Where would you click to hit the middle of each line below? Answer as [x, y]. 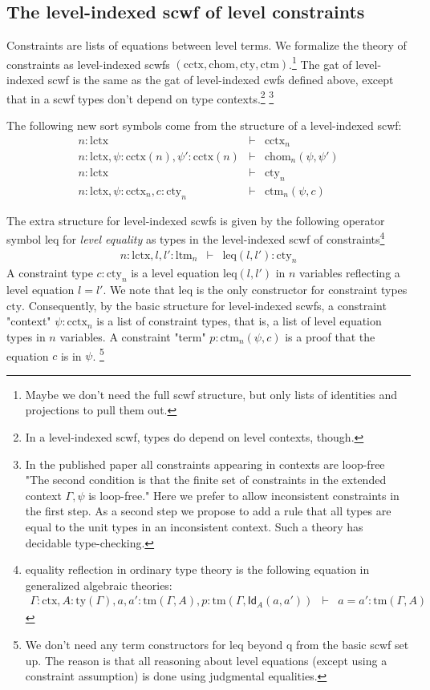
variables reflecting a [350, 273]
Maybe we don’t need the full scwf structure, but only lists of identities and [211, 394]
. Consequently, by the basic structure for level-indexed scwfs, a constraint [204, 305]
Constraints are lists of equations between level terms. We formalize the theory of [207, 45]
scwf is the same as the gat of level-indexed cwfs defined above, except [221, 80]
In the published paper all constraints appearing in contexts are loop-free [205, 464]
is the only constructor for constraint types [302, 290]
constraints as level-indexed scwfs [88, 64]
